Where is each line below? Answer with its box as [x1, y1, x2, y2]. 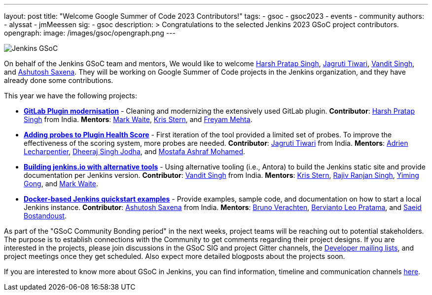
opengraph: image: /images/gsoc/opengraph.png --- [4, 29, 176, 37]
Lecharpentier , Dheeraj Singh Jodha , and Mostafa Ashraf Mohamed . [24, 147, 246, 156]
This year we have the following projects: [4, 91, 138, 100]
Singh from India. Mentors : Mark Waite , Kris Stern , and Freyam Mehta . [24, 115, 252, 124]
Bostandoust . [24, 211, 67, 220]
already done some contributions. [4, 76, 113, 84]
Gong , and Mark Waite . [24, 179, 98, 188]
